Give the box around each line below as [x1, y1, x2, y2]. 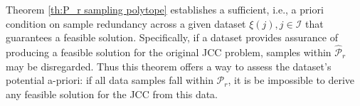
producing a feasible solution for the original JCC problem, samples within [6, 45, 332, 59]
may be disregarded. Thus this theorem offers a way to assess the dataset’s [6, 58, 332, 73]
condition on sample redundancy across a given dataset [6, 16, 246, 31]
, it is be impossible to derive [228, 73, 355, 88]
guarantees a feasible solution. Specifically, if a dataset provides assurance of [6, 30, 338, 45]
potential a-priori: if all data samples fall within [6, 73, 213, 88]
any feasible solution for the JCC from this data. [6, 86, 218, 101]
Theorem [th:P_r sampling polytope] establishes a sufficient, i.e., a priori [6, 2, 324, 16]
